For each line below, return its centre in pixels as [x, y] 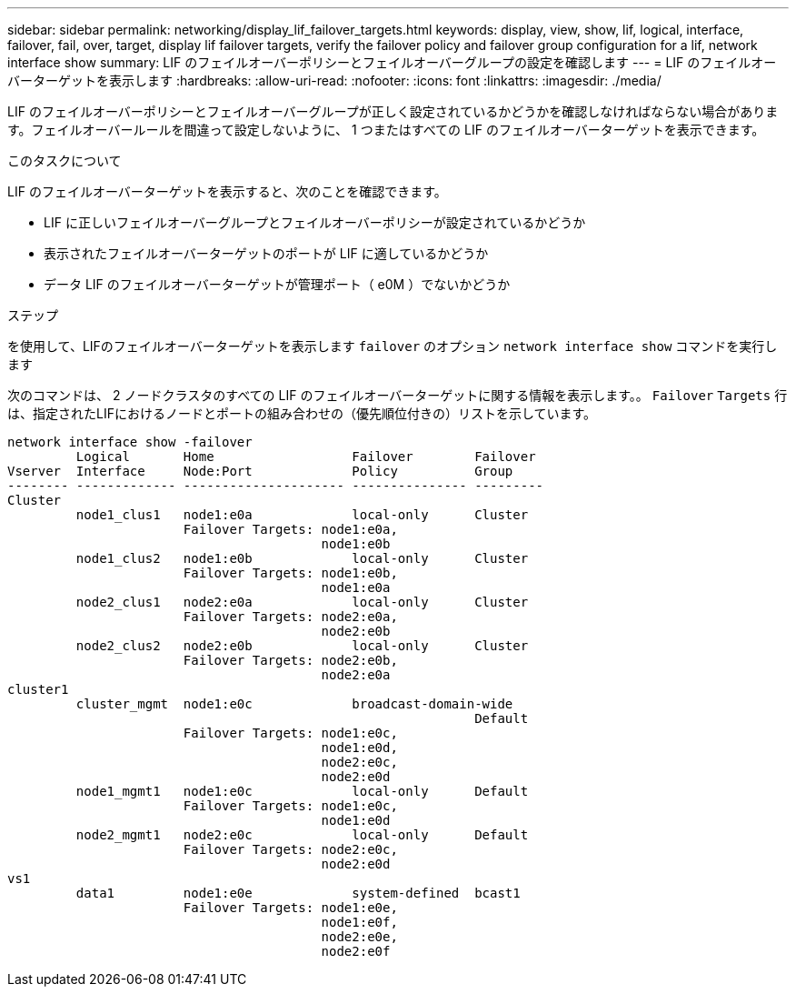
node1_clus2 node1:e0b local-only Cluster [302, 558]
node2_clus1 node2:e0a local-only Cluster [302, 602]
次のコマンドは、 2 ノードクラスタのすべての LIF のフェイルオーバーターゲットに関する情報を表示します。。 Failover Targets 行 [398, 395]
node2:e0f [356, 951]
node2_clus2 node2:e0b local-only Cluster [302, 646]
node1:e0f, [359, 922]
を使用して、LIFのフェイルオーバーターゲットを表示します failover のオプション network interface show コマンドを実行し [393, 346]
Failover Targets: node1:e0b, [290, 573]
